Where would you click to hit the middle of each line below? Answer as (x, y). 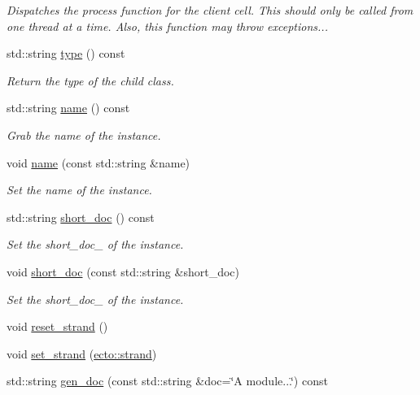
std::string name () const (68, 108)
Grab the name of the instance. (84, 135)
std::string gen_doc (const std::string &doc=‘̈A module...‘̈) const (167, 381)
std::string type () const (66, 53)
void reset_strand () (57, 326)
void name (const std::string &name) (98, 162)
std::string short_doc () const (81, 217)
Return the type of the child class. (90, 80)
